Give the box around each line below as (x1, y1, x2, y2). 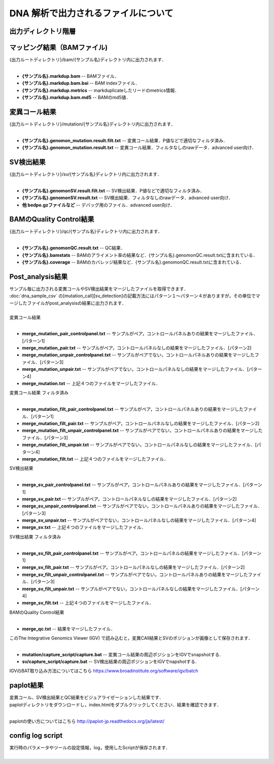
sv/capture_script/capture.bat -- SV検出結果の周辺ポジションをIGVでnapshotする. (22, 658, 197, 665)
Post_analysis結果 (9, 272, 68, 281)
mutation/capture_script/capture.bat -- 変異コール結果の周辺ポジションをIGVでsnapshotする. (22, 651, 221, 657)
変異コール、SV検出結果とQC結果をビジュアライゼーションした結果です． (9, 694, 164, 701)
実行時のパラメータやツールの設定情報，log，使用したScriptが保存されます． (9, 745, 170, 751)
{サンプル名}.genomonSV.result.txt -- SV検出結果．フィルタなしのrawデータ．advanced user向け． (22, 195, 233, 201)
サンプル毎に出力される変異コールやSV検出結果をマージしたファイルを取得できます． (9, 285, 189, 292)
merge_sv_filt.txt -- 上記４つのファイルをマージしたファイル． (22, 600, 154, 606)
